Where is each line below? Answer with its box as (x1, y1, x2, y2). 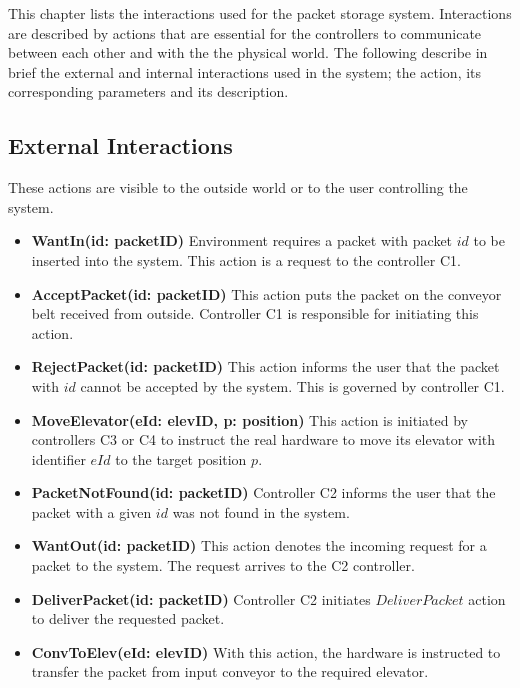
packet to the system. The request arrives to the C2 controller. (31, 555, 415, 576)
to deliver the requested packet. (31, 608, 225, 629)
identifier (31, 448, 86, 469)
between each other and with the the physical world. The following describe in (8, 42, 488, 63)
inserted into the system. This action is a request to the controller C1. (31, 249, 461, 270)
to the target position (115, 448, 247, 469)
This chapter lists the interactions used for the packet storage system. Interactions (8, 3, 512, 23)
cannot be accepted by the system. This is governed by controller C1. (80, 375, 505, 396)
